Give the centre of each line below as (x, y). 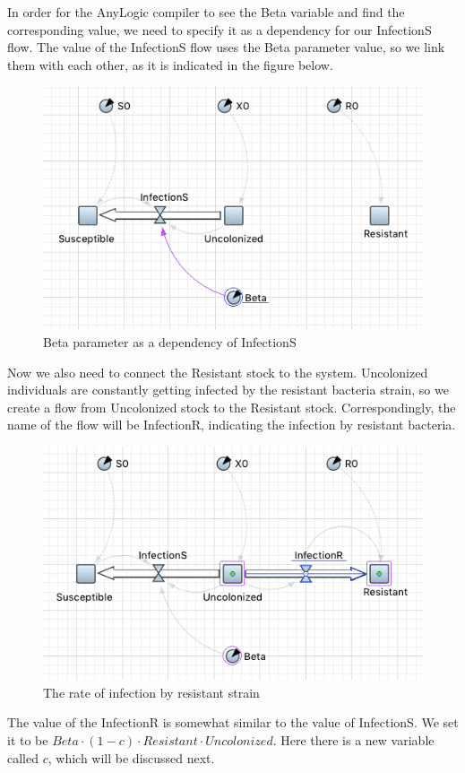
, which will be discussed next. (131, 757)
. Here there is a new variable (353, 740)
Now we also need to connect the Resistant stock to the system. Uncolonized (218, 372)
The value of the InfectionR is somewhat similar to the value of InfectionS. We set (233, 722)
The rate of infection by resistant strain (151, 692)
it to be (28, 740)
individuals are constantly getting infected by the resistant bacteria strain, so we (228, 390)
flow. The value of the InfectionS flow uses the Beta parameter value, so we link (226, 47)
